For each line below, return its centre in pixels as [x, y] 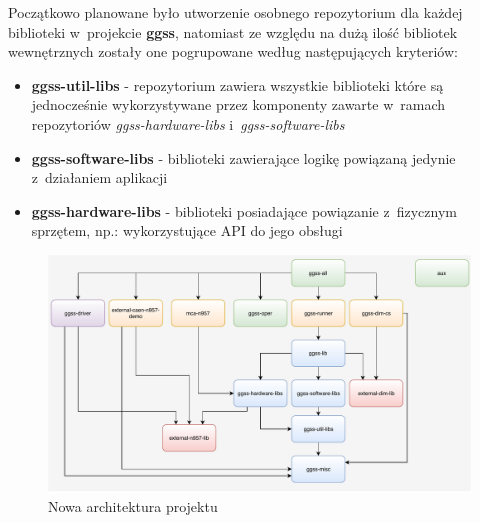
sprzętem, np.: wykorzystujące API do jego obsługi [187, 230]
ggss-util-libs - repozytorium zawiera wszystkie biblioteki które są [237, 84]
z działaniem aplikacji [99, 177]
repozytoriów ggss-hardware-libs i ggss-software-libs [188, 123]
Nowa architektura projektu [133, 506]
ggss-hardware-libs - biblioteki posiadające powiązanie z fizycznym [244, 210]
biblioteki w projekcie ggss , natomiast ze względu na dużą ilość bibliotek [233, 31]
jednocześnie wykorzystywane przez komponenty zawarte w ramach [238, 104]
